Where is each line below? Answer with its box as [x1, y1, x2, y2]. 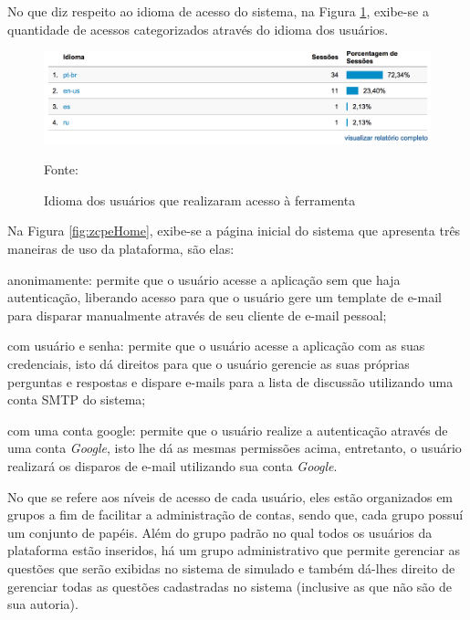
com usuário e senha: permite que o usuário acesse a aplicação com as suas [7, 336, 425, 355]
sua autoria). [7, 594, 78, 614]
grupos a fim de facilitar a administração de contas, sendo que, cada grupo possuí [7, 505, 464, 524]
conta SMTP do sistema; [7, 390, 146, 409]
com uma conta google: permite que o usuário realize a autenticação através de [7, 420, 448, 439]
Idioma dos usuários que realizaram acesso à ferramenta [44, 190, 356, 209]
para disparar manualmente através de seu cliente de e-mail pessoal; [7, 305, 387, 324]
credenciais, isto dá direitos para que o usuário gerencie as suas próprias [7, 353, 410, 373]
